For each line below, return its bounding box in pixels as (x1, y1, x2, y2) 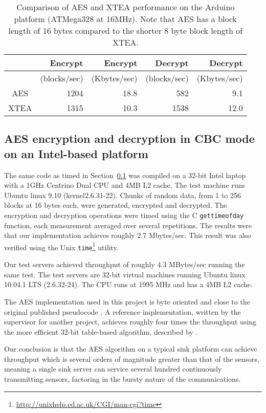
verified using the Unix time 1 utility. (4, 240, 119, 252)
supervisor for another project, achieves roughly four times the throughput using (4, 316, 257, 327)
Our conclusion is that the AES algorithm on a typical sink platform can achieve (4, 343, 257, 354)
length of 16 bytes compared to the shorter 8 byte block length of (8, 25, 243, 36)
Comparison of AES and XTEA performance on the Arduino (16, 1, 235, 13)
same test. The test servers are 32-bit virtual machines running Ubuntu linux (4, 269, 246, 279)
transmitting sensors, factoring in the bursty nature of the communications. (4, 374, 241, 384)
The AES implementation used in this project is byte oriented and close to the (4, 296, 250, 307)
